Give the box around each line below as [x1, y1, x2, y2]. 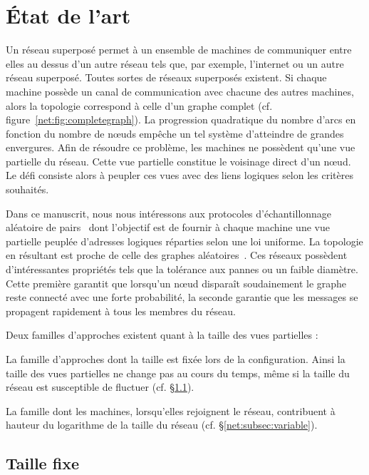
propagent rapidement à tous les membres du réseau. [6, 303, 236, 318]
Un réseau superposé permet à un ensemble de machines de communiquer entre [6, 42, 352, 57]
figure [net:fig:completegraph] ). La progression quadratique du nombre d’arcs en [6, 112, 356, 127]
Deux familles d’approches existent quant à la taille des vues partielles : [6, 327, 318, 342]
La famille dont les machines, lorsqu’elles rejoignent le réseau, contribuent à [6, 403, 336, 418]
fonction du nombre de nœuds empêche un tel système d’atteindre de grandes [6, 126, 344, 141]
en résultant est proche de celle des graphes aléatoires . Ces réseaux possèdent [6, 247, 348, 262]
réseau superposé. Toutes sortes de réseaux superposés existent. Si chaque [6, 70, 327, 85]
